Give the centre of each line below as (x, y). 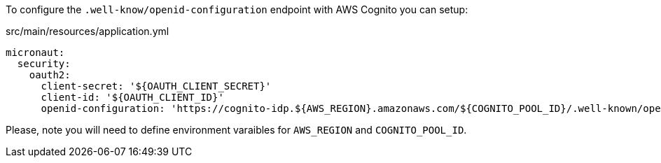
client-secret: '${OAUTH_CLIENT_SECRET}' (156, 86)
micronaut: (35, 52)
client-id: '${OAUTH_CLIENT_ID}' (132, 97)
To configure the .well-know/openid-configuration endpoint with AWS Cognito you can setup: (237, 9)
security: (44, 64)
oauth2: (50, 75)
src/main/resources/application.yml (88, 31)
